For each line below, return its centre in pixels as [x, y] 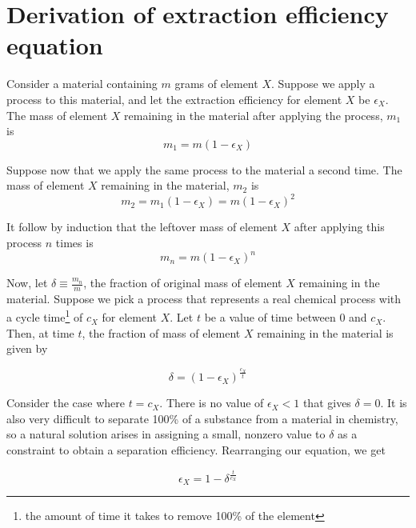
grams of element [216, 84]
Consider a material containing [82, 84]
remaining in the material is [325, 332]
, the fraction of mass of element [161, 332]
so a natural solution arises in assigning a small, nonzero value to [166, 434]
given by [27, 348]
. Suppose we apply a [323, 84]
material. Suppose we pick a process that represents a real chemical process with [204, 298]
